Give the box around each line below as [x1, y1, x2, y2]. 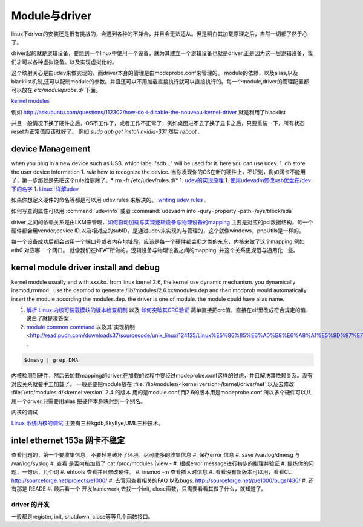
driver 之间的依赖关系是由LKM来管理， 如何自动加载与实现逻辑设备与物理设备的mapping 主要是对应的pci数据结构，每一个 [11, 218, 313, 226]
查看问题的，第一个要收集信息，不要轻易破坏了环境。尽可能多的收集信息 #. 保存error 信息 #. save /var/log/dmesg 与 [11, 451, 301, 459]
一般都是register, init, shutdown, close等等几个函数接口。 [11, 513, 154, 520]
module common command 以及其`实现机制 [26, 323, 136, 330]
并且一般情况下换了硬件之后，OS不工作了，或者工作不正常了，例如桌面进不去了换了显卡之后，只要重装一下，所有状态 [11, 120, 305, 127]
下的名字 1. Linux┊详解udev [11, 185, 79, 192]
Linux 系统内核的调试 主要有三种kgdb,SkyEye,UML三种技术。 [11, 419, 164, 427]
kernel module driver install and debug [11, 262, 160, 272]
